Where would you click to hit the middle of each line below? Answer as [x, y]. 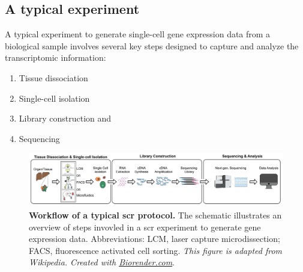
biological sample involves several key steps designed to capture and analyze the [152, 45]
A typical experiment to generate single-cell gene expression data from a [138, 34]
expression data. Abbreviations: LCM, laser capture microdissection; [154, 239]
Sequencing [39, 138]
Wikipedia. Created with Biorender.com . [102, 262]
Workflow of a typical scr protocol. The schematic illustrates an [155, 215]
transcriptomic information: [55, 57]
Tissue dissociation [53, 77]
